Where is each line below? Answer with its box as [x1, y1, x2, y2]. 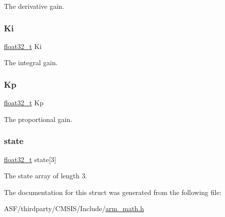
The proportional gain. [4, 114, 72, 124]
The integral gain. [4, 57, 58, 68]
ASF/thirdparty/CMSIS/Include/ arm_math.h [4, 203, 144, 214]
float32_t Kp [4, 97, 44, 108]
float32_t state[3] [4, 154, 56, 164]
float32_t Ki [4, 41, 42, 51]
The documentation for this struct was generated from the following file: [4, 187, 222, 197]
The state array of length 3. [4, 170, 87, 181]
